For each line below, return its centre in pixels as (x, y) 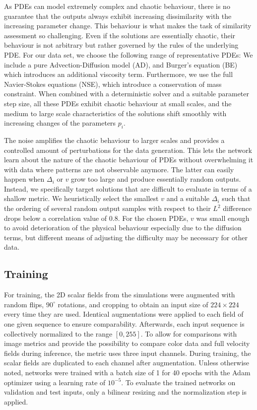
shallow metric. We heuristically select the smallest (81, 198)
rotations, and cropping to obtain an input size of (133, 304)
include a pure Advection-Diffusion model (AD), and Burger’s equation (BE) (121, 64)
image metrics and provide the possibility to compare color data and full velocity (127, 343)
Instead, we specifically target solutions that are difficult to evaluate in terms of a (128, 188)
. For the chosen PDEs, (153, 218)
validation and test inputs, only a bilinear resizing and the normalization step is (125, 392)
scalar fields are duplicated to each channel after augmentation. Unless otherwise (127, 363)
